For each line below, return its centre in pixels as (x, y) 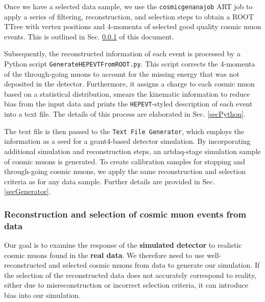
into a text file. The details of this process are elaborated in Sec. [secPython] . (125, 114)
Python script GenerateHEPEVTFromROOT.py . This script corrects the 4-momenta (130, 64)
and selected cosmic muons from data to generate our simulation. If (154, 265)
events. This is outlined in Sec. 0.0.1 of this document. (89, 36)
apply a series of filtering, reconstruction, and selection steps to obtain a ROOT (129, 16)
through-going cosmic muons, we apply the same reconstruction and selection (125, 171)
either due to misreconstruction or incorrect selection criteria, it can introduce (126, 285)
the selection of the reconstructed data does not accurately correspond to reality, (130, 275)
